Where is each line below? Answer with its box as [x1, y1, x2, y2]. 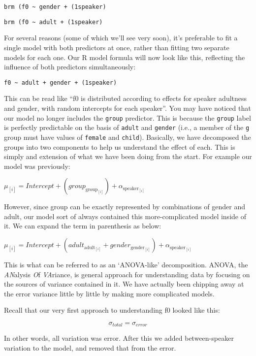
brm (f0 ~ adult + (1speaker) [4, 18, 103, 26]
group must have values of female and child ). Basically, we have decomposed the [4, 131, 251, 142]
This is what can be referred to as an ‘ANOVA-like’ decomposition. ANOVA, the [4, 259, 248, 270]
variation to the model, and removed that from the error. [4, 343, 176, 353]
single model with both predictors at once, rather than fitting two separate [4, 42, 229, 52]
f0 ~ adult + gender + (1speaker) [4, 79, 117, 86]
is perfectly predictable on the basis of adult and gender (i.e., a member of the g [4, 122, 250, 132]
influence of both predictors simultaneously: [4, 62, 136, 72]
